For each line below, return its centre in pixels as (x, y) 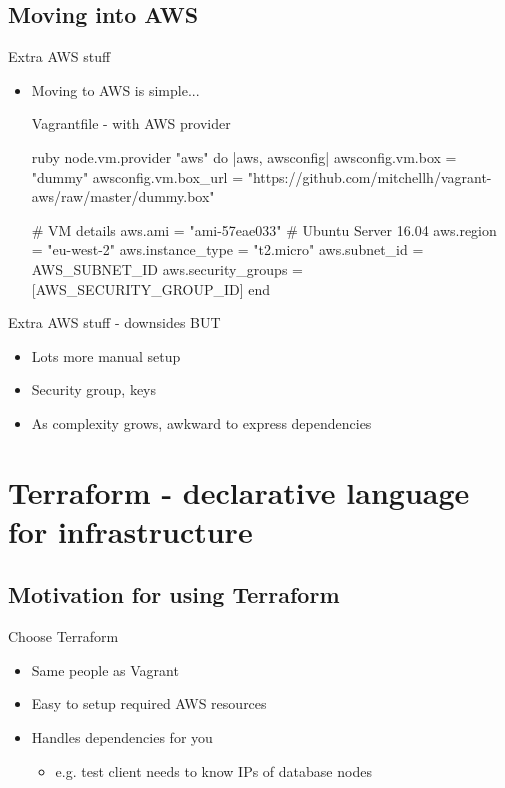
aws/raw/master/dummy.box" (123, 196)
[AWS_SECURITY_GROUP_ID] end (151, 288)
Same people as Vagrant (105, 669)
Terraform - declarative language (239, 491)
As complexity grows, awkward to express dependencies (201, 422)
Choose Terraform (63, 636)
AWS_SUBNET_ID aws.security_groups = (167, 268)
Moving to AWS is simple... (115, 89)
